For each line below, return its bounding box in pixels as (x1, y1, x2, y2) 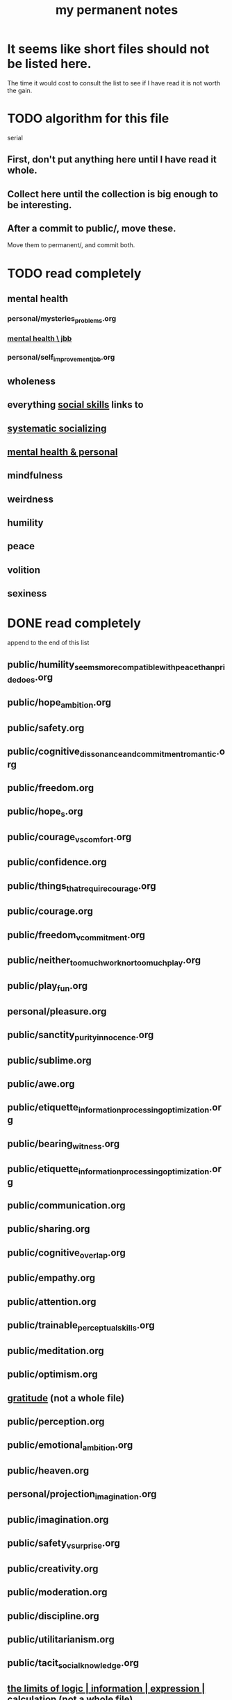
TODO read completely (7, 265, 142, 281)
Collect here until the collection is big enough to (7, 188, 219, 200)
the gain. (7, 86, 33, 94)
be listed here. (7, 56, 92, 72)
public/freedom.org (7, 782, 94, 794)
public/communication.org (7, 1200, 126, 1212)
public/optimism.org (7, 1369, 98, 1381)
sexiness (7, 587, 47, 599)
